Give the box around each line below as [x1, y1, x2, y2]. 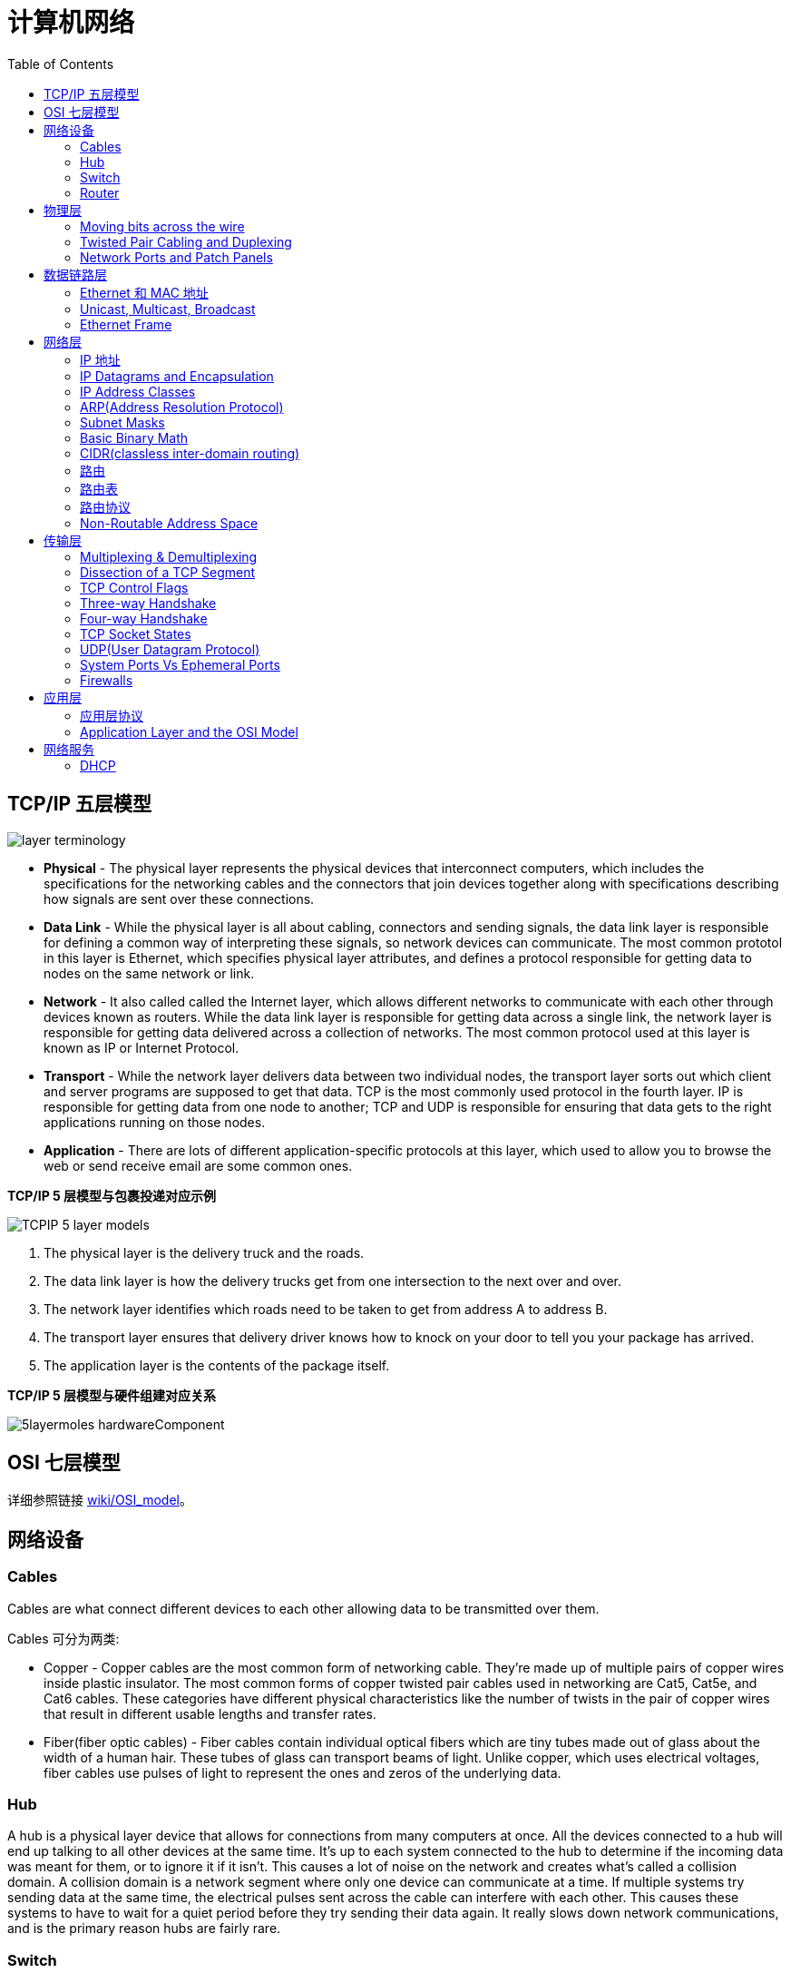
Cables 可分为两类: [7, 1630, 120, 1646]
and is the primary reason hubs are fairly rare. [7, 1920, 281, 1937]
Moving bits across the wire [80, 218, 245, 234]
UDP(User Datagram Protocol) [80, 641, 260, 657]
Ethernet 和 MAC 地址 [80, 284, 209, 300]
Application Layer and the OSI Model [80, 723, 298, 740]
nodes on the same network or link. [44, 965, 255, 981]
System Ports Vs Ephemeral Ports [80, 656, 280, 672]
